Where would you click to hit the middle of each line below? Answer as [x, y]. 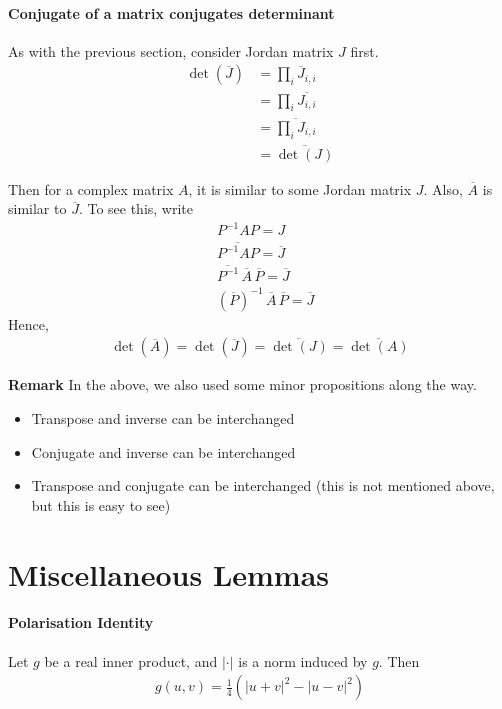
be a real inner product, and [131, 660]
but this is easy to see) [101, 504]
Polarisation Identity [81, 622]
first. [364, 50]
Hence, [28, 323]
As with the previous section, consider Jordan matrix [171, 50]
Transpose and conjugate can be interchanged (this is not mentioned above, [263, 485]
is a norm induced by [303, 660]
